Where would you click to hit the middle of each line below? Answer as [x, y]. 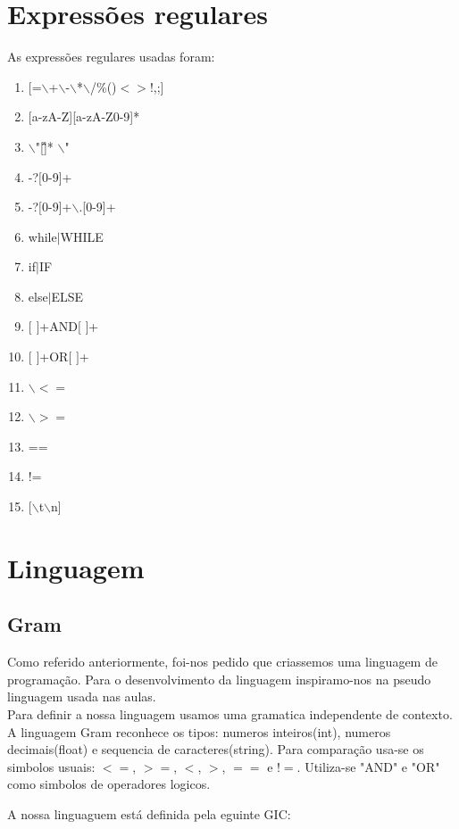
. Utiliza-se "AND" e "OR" [368, 766]
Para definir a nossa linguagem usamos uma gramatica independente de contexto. [230, 713]
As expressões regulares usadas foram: [111, 57]
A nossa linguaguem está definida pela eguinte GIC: [149, 813]
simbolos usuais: [51, 766]
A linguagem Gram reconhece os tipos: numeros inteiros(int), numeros [199, 731]
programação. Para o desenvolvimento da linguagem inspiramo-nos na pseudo [219, 679]
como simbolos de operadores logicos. [109, 784]
